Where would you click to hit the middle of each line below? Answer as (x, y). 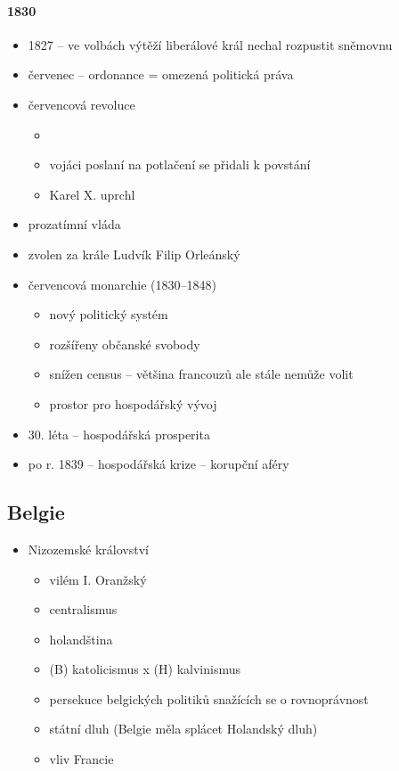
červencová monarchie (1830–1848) (122, 284)
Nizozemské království (88, 549)
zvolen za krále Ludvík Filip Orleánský (134, 254)
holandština (81, 639)
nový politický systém (109, 314)
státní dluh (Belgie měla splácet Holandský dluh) (183, 729)
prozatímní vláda (74, 224)
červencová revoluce (81, 104)
